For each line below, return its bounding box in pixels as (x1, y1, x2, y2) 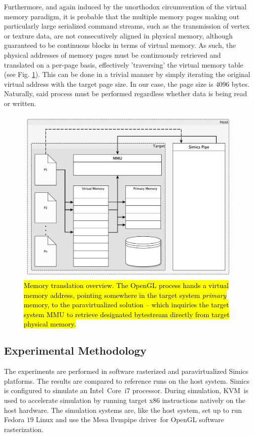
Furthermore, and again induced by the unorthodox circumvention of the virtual (4, 1, 247, 11)
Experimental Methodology (4, 343, 146, 358)
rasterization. (4, 424, 44, 434)
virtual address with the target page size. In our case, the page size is (4, 78, 214, 89)
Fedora (4, 414, 25, 425)
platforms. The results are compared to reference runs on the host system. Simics (4, 375, 250, 386)
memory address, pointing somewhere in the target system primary (24, 290, 226, 300)
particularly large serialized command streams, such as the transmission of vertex (4, 21, 250, 31)
